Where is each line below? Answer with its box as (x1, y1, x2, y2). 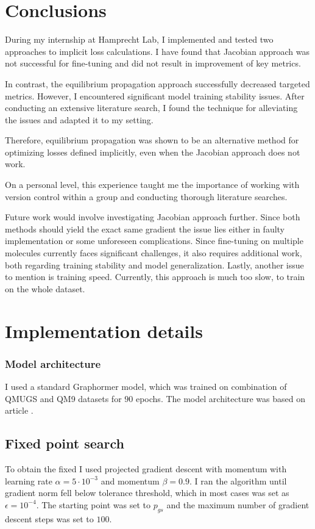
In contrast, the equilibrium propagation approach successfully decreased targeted (5, 77, 310, 90)
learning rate (5, 474, 52, 487)
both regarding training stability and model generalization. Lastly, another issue (5, 258, 304, 271)
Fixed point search (5, 434, 124, 453)
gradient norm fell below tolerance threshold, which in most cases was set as (5, 486, 289, 499)
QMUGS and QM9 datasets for (5, 392, 122, 405)
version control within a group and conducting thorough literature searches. (5, 190, 288, 203)
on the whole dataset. (5, 282, 85, 295)
